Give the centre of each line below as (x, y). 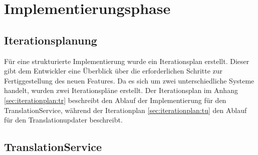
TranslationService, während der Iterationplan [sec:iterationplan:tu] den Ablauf (125, 110)
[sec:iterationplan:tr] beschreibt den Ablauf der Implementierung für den (115, 100)
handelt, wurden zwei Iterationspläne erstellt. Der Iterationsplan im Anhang (121, 90)
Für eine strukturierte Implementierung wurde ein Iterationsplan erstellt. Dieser (127, 61)
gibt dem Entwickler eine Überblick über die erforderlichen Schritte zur (113, 71)
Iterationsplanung (51, 40)
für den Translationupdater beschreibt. (63, 120)
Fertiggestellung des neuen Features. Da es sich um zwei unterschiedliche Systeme (129, 80)
